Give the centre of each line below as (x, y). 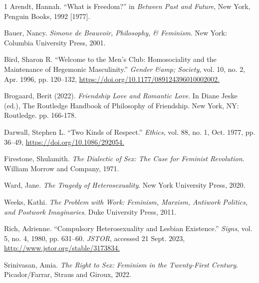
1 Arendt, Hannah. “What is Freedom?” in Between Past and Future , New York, (127, 6)
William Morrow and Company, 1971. (62, 168)
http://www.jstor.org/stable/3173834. (62, 248)
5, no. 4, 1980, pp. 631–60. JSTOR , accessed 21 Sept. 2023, (95, 238)
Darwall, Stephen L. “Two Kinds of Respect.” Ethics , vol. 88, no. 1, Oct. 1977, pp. (130, 132)
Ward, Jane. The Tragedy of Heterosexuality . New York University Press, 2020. (125, 185)
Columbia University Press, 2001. (55, 42)
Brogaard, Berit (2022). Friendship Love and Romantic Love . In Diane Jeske (121, 96)
